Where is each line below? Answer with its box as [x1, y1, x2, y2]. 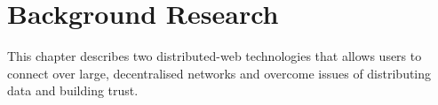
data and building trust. [7, 81, 139, 100]
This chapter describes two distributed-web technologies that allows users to [7, 47, 422, 65]
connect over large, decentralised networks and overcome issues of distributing [7, 64, 432, 82]
